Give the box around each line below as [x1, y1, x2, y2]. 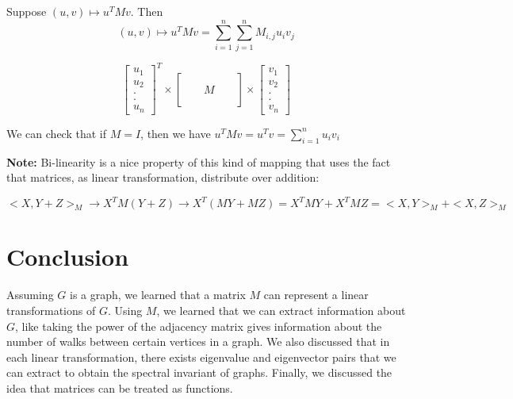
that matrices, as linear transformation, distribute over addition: [6, 169, 320, 186]
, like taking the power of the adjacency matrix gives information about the [15, 317, 382, 334]
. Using [107, 301, 143, 318]
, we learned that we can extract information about [156, 301, 406, 318]
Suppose [6, 3, 47, 19]
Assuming [6, 286, 54, 303]
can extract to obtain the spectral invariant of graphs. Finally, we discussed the [6, 364, 392, 381]
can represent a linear [263, 286, 369, 303]
